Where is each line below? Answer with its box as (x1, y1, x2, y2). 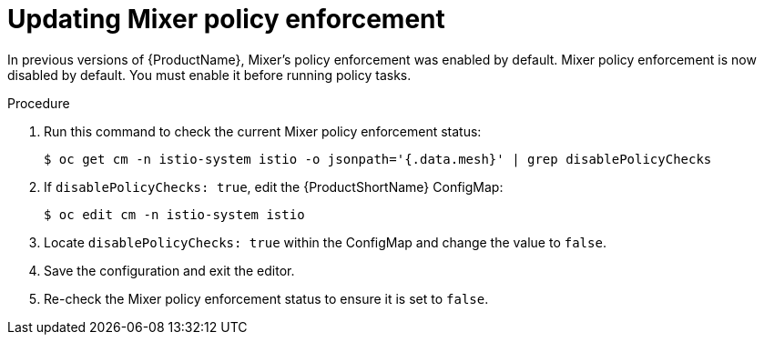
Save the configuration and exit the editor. (44, 262, 295, 278)
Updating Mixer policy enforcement (7, 4, 445, 35)
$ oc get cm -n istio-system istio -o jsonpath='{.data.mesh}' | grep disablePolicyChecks (44, 151, 712, 166)
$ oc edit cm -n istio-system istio (44, 206, 305, 222)
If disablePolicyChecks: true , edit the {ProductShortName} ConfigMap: (44, 178, 504, 195)
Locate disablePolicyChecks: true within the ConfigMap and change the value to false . (44, 234, 606, 250)
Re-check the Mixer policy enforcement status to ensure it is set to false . (44, 290, 489, 307)
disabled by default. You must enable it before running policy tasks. (7, 66, 412, 83)
